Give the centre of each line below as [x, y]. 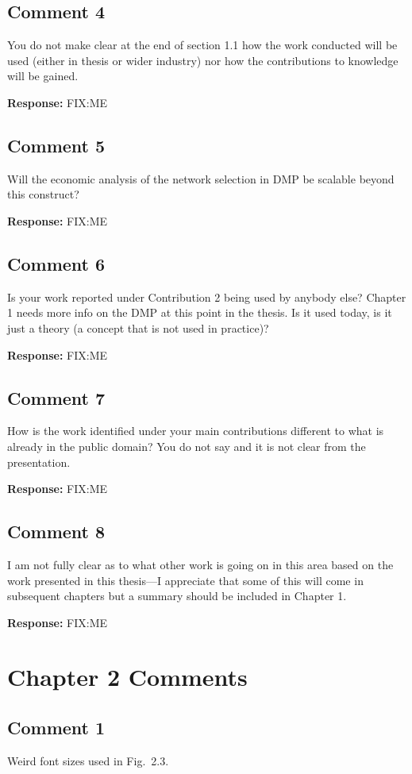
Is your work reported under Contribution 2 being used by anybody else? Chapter [207, 297]
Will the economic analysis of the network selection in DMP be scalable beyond [201, 178]
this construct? [43, 194]
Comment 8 [56, 531]
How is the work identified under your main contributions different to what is [196, 431]
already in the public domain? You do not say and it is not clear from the [187, 446]
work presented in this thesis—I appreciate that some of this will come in [185, 580]
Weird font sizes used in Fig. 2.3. [88, 760]
